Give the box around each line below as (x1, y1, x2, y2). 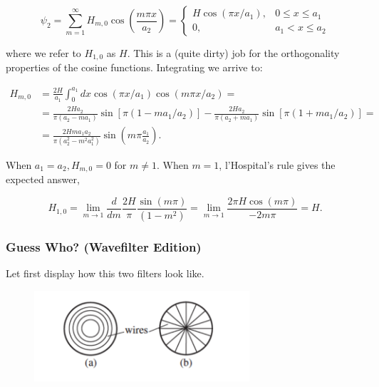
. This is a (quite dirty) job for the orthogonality (127, 46, 340, 60)
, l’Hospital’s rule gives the (219, 157, 336, 172)
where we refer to (6, 46, 81, 60)
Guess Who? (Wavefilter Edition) (6, 237, 202, 255)
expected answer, (6, 172, 80, 187)
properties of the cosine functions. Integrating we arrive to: (6, 60, 263, 75)
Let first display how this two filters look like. (6, 265, 204, 280)
